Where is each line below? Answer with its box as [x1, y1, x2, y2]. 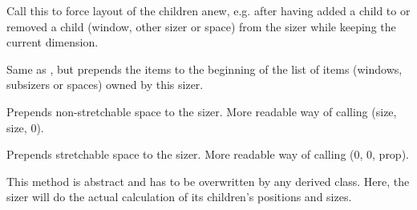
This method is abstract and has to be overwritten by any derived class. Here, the [6, 172, 410, 189]
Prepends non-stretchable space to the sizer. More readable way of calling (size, [6, 103, 397, 119]
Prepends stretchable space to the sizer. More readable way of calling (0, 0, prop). [6, 146, 409, 163]
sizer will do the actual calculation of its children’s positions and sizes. [6, 188, 352, 205]
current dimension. [6, 34, 99, 50]
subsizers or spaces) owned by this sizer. [6, 76, 204, 93]
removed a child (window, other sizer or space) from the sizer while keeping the [6, 18, 396, 34]
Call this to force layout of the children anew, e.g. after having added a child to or [6, 2, 411, 18]
